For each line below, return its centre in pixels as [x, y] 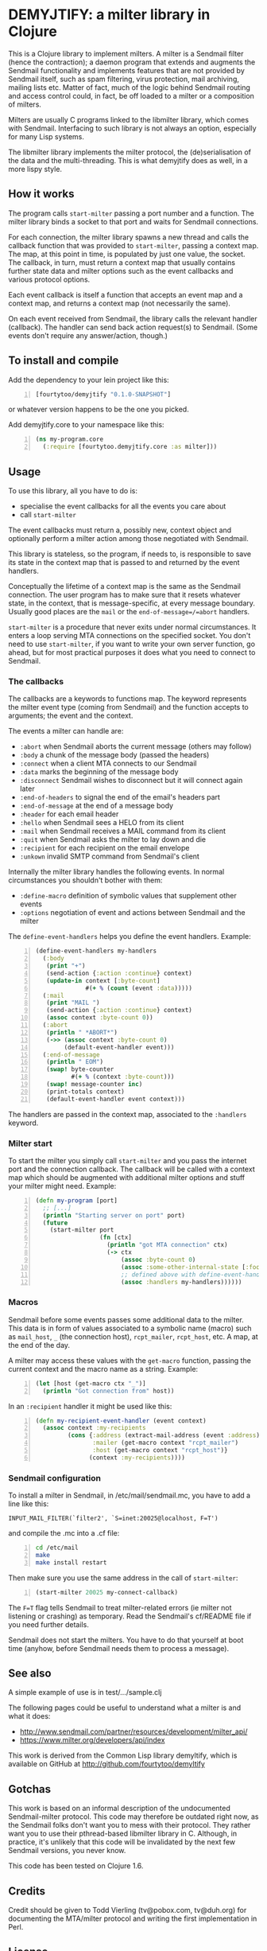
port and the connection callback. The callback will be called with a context [132, 1169]
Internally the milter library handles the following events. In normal [116, 872]
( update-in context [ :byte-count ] [103, 980]
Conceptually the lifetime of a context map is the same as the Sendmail [124, 586]
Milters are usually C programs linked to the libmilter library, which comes [128, 119]
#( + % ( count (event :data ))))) [139, 988]
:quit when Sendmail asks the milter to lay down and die [113, 839]
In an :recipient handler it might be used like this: [90, 1406]
